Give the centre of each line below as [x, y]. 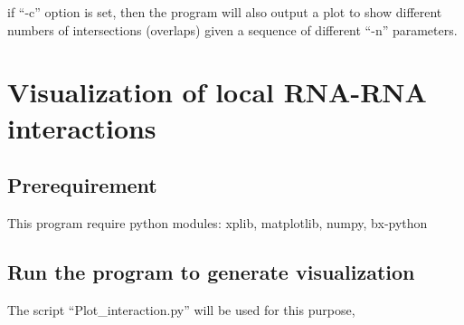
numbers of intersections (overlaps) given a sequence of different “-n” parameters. [232, 29]
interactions [82, 127]
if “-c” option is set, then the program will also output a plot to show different [225, 12]
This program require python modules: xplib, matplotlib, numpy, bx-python [218, 222]
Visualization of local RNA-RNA [217, 92]
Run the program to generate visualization [211, 271]
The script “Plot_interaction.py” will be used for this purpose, [181, 309]
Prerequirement [82, 185]
